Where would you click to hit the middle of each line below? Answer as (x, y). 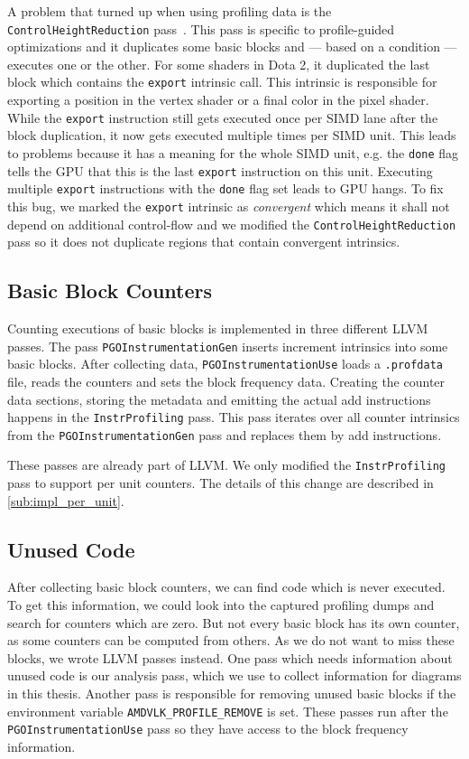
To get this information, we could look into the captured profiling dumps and (221, 605)
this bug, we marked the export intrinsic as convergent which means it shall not (229, 206)
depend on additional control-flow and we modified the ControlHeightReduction (232, 224)
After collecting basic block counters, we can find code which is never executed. (226, 587)
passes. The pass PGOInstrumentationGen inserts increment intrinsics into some (228, 346)
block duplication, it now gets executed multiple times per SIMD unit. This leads (232, 135)
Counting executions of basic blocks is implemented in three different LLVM (218, 328)
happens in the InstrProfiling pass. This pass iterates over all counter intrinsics (234, 417)
